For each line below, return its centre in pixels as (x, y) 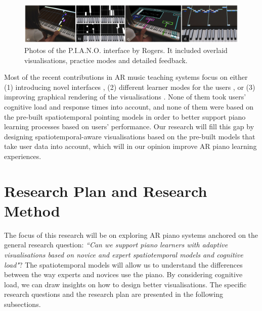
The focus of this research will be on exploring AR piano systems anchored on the (131, 235)
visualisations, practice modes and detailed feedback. (106, 60)
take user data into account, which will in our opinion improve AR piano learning (130, 146)
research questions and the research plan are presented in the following (114, 294)
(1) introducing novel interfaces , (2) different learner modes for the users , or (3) (130, 87)
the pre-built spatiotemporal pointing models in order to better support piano (125, 116)
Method (32, 210)
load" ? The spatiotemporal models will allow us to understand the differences (123, 264)
